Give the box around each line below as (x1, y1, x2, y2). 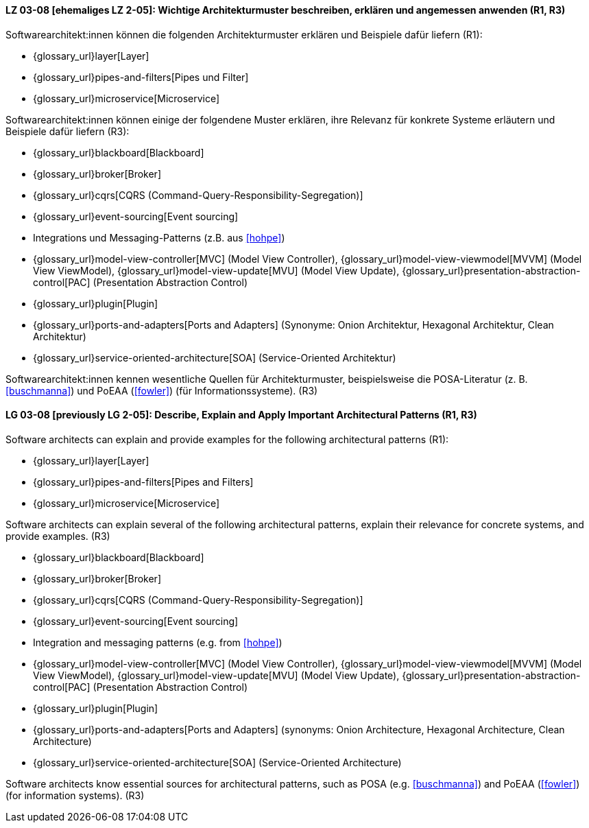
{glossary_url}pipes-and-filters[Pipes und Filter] (33, 71, 249, 83)
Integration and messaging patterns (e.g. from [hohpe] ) (33, 636, 283, 648)
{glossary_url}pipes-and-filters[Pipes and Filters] (33, 475, 254, 488)
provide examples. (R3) (5, 530, 110, 542)
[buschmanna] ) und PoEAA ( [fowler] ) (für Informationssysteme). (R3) (5, 384, 318, 397)
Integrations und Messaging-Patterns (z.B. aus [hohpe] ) (33, 231, 285, 244)
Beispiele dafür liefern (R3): (5, 125, 130, 137)
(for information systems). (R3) (5, 789, 145, 801)
